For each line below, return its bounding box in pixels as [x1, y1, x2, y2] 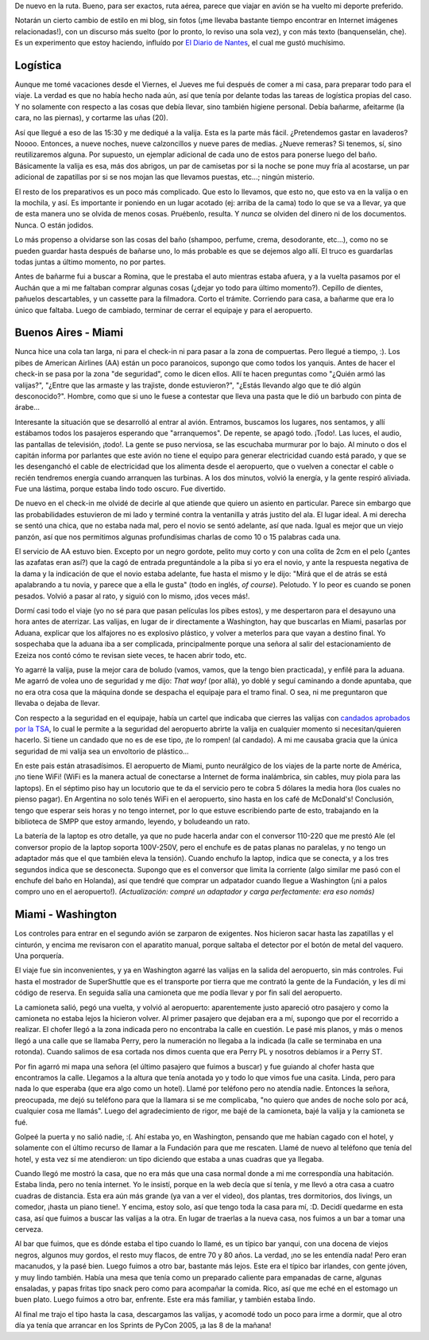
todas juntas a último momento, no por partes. [14, 257, 166, 267]
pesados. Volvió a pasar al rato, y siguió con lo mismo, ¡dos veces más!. [14, 591, 250, 601]
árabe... [14, 403, 40, 412]
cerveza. [14, 1225, 44, 1234]
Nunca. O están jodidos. [14, 220, 95, 230]
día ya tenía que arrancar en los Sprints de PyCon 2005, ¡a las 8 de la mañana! [14, 1321, 272, 1330]
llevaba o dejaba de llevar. [14, 699, 101, 708]
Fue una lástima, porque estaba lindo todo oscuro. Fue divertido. [14, 484, 226, 493]
